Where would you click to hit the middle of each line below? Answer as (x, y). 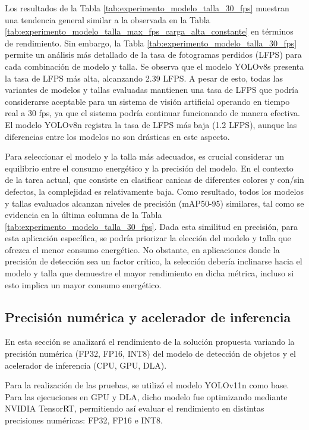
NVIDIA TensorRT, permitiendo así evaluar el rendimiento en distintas (135, 408)
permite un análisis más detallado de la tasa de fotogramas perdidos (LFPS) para (153, 54)
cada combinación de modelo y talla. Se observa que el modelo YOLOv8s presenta (154, 66)
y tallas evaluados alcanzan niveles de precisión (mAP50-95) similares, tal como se (154, 203)
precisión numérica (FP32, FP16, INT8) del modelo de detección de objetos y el (150, 353)
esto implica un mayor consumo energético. (83, 284)
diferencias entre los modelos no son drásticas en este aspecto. (117, 136)
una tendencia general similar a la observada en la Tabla (108, 19)
